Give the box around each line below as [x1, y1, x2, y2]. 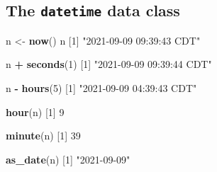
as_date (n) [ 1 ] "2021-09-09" [6, 151, 130, 166]
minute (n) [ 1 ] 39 [6, 128, 81, 143]
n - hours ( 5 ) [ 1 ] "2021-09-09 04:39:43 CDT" [6, 80, 197, 95]
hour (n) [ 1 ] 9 [6, 104, 65, 119]
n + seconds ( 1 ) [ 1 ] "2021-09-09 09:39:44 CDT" [6, 57, 212, 71]
